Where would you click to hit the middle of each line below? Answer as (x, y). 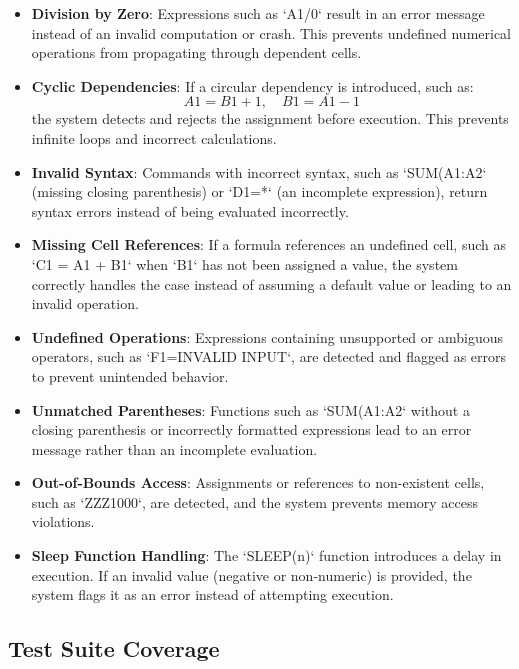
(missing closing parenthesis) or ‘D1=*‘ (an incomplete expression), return (259, 191)
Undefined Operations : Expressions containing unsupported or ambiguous (267, 336)
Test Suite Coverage (114, 648)
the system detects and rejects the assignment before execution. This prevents (270, 118)
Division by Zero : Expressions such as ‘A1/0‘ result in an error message (258, 13)
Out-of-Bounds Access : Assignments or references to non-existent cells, (258, 482)
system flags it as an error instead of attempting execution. (212, 594)
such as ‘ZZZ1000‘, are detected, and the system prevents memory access (255, 501)
